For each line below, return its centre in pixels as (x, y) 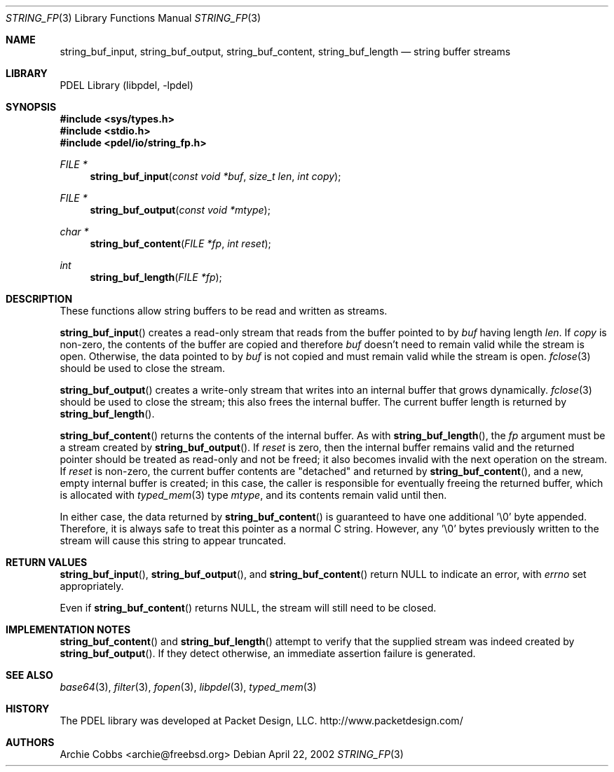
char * (74, 232)
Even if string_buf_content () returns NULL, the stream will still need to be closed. (248, 608)
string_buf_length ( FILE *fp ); (156, 277)
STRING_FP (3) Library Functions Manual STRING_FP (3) (134, 18)
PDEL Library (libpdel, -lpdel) (127, 85)
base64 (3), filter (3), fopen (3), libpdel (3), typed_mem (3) (188, 687)
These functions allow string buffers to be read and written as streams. (224, 311)
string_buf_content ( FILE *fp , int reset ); (180, 243)
